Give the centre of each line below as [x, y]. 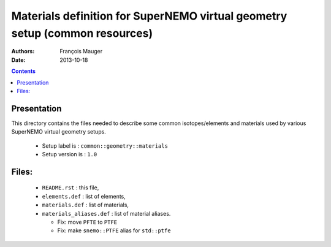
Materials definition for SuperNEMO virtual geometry [149, 16]
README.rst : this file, [70, 188]
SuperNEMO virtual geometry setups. [59, 132]
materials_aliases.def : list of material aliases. [106, 213]
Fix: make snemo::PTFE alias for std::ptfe [114, 230]
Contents [24, 71]
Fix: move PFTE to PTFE [87, 222]
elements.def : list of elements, [84, 196]
